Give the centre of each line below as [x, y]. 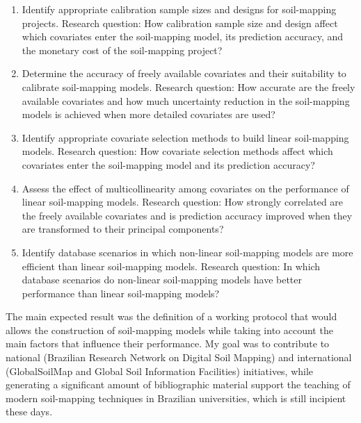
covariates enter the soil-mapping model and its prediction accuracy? [168, 164]
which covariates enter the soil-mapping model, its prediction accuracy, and [183, 36]
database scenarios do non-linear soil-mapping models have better [162, 280]
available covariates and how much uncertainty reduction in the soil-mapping [186, 100]
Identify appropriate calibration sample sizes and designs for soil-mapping [179, 9]
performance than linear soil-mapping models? [121, 293]
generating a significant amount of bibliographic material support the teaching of [178, 384]
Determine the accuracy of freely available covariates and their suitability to [184, 73]
